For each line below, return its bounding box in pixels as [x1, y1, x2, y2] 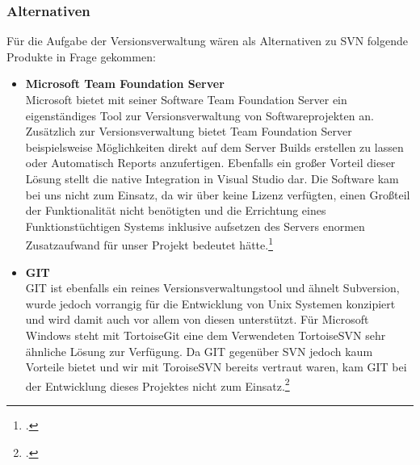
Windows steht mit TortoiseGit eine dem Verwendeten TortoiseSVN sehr [25, 326, 386, 343]
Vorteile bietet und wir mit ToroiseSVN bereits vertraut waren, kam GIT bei [25, 358, 407, 375]
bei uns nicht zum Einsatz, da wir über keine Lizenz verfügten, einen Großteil [25, 186, 410, 203]
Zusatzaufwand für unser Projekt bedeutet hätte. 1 [25, 234, 273, 253]
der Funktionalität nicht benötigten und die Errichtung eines [25, 202, 326, 219]
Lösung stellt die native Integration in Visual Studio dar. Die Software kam [25, 170, 399, 186]
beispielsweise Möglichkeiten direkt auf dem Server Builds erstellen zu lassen [25, 138, 404, 155]
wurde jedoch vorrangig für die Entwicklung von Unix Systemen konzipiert [25, 295, 396, 312]
